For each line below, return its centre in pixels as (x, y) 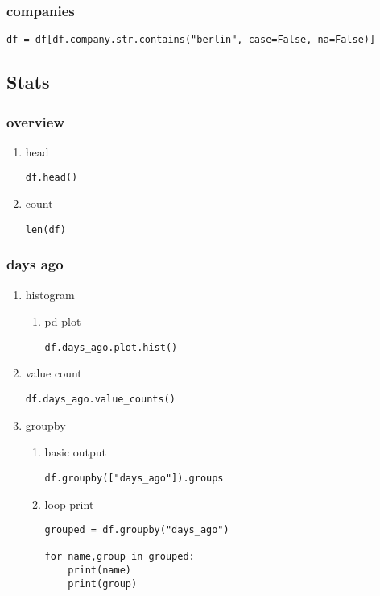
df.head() (52, 178)
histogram (50, 294)
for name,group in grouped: (120, 557)
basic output (75, 452)
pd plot (63, 321)
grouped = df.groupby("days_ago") (137, 530)
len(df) (45, 229)
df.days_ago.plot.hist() (111, 347)
